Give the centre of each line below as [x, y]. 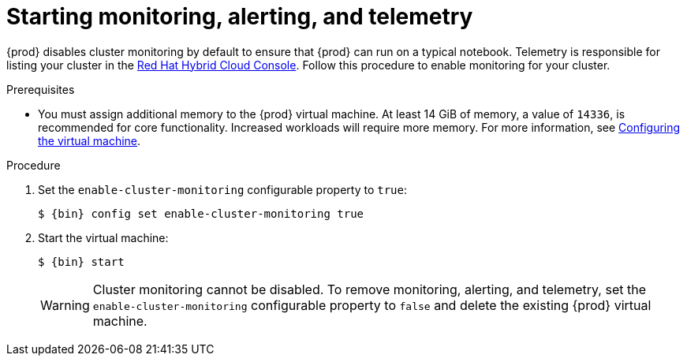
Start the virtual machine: [103, 237]
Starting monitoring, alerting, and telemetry [240, 17]
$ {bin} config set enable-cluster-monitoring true [201, 213]
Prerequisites [41, 89]
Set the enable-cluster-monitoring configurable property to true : [223, 189]
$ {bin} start [81, 261]
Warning [65, 305]
